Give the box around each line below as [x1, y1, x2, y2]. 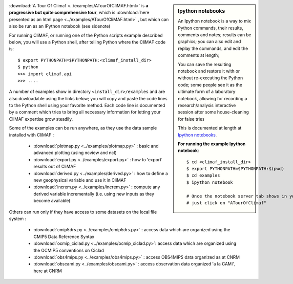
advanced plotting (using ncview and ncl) [33, 150, 117, 156]
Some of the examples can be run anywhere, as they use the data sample [9, 125, 157, 131]
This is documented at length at [178, 125, 242, 131]
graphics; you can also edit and [178, 39, 241, 44]
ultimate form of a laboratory [178, 88, 236, 95]
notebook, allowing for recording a [178, 95, 248, 101]
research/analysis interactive [178, 102, 236, 108]
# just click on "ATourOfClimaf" [186, 200, 267, 206]
